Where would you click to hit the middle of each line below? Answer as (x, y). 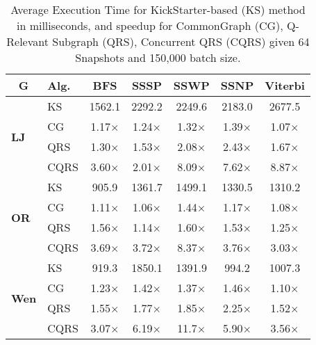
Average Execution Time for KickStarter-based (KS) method (158, 9)
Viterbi (285, 85)
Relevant (27, 41)
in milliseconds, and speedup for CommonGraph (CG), (150, 25)
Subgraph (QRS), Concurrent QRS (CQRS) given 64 (181, 41)
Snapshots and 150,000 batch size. (158, 57)
